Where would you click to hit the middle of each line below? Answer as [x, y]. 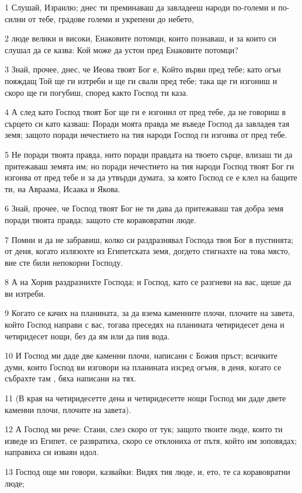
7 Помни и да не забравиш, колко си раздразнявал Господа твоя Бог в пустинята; [149, 239]
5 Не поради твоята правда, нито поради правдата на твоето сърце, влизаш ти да [149, 154]
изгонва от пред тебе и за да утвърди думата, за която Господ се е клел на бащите [151, 177]
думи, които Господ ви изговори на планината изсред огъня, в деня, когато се [143, 367]
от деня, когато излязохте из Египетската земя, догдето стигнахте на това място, [147, 251]
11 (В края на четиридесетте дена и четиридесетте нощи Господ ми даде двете [145, 398]
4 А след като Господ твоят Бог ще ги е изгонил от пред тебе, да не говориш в [145, 112]
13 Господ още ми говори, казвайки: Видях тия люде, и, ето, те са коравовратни [147, 471]
